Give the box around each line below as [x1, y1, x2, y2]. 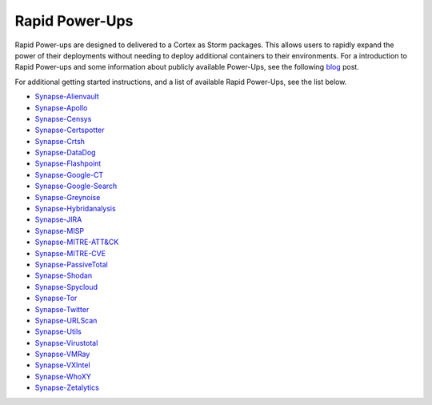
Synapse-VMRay [34, 349, 90, 359]
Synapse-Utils [34, 327, 82, 336]
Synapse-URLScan [34, 315, 98, 325]
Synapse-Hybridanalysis [34, 204, 116, 214]
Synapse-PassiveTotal [34, 259, 108, 269]
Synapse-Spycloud [34, 282, 98, 291]
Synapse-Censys [34, 114, 92, 123]
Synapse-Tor [34, 293, 78, 303]
